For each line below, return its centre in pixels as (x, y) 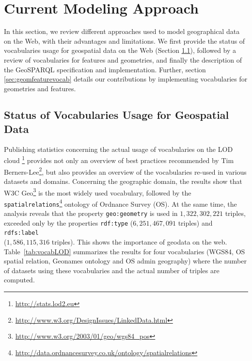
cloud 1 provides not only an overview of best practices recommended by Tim (119, 160)
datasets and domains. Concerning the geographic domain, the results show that (123, 181)
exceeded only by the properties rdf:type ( (69, 222)
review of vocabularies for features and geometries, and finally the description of (123, 59)
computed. (19, 280)
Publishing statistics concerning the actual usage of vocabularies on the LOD (118, 149)
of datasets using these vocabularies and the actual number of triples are (112, 270)
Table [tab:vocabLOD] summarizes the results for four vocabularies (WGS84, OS (125, 251)
